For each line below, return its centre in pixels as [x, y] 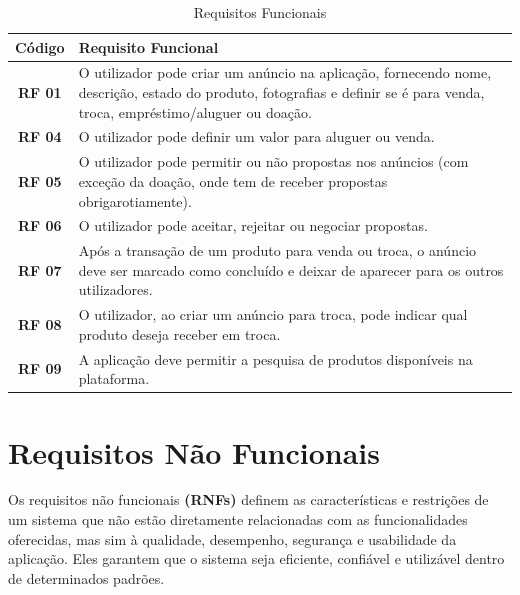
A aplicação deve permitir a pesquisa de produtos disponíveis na [275, 358]
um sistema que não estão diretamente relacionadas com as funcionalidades [238, 519]
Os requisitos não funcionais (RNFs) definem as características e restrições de [248, 499]
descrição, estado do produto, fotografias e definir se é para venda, [281, 92]
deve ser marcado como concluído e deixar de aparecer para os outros [291, 269]
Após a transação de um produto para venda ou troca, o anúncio [277, 250]
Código [40, 46]
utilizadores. [115, 289]
